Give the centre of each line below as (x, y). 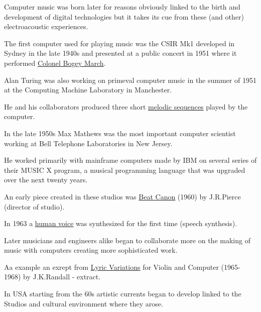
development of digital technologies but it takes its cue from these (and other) (124, 16)
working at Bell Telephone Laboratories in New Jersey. (88, 143)
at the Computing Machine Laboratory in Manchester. (88, 90)
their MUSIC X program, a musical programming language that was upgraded (125, 170)
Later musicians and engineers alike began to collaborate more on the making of (127, 240)
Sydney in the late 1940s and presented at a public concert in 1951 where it (120, 53)
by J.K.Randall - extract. (62, 277)
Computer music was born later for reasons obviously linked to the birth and (122, 7)
